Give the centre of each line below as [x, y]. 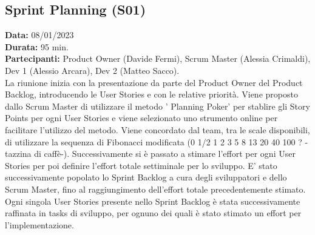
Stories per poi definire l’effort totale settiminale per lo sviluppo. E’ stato [141, 165]
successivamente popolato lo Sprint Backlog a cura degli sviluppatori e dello [146, 177]
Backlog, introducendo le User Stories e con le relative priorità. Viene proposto [151, 94]
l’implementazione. [39, 224]
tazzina [18, 154]
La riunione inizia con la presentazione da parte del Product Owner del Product [154, 82]
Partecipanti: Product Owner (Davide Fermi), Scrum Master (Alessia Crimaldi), [158, 58]
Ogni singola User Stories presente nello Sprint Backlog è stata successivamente [153, 201]
